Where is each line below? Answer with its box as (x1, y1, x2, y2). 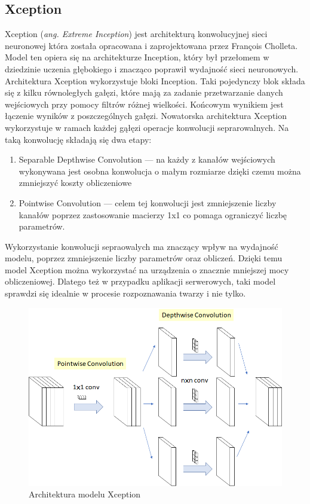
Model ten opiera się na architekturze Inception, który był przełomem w (5, 51, 269, 63)
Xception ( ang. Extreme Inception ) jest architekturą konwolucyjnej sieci (5, 28, 268, 40)
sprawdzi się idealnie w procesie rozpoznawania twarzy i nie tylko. (5, 287, 246, 300)
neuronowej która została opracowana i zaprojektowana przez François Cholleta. (5, 39, 298, 51)
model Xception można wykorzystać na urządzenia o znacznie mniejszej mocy (5, 263, 289, 276)
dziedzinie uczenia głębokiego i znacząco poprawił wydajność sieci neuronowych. (5, 62, 299, 75)
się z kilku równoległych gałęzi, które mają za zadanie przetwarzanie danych (5, 86, 283, 99)
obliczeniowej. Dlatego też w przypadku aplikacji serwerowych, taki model (5, 275, 276, 288)
